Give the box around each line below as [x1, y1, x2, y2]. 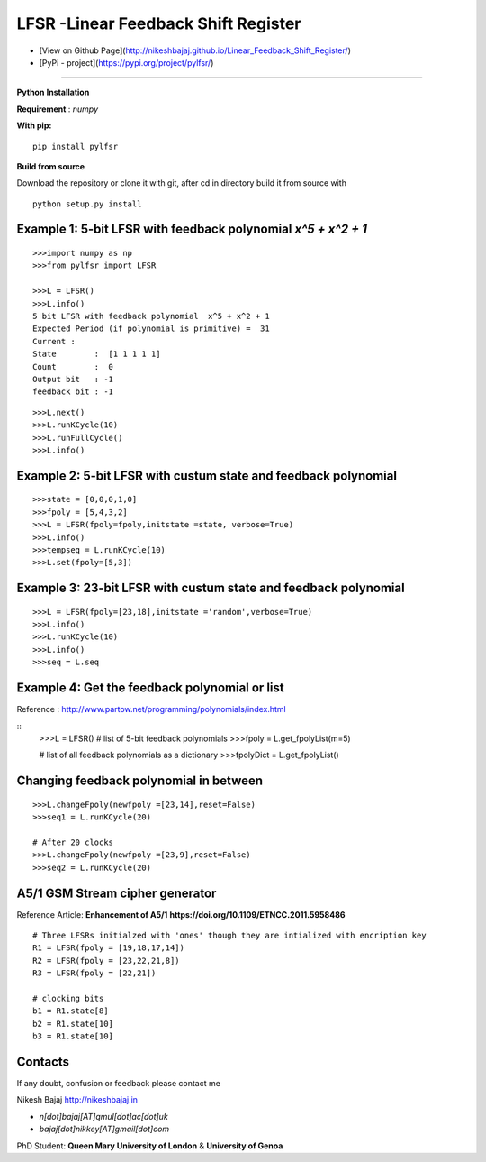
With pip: [16, 120, 52, 131]
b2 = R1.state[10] [32, 1019, 114, 1029]
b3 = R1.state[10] [32, 1031, 114, 1041]
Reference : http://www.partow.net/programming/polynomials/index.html [16, 704, 287, 715]
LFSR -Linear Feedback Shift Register [16, 14, 301, 33]
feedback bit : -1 [32, 387, 114, 397]
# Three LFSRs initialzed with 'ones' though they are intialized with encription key [32, 930, 427, 940]
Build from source [16, 160, 85, 171]
